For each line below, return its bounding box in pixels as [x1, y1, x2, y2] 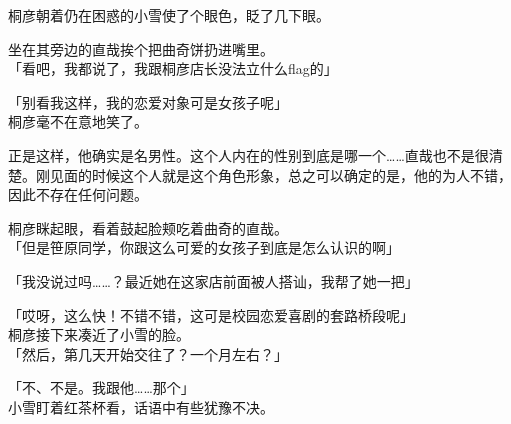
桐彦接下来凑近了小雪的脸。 [8, 324, 190, 345]
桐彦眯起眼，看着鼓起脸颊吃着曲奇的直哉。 [8, 217, 288, 238]
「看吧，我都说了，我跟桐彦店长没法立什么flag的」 [8, 58, 338, 79]
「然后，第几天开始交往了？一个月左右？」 [8, 343, 288, 364]
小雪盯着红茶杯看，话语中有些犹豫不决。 [8, 396, 274, 417]
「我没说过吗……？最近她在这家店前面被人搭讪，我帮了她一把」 [8, 270, 419, 291]
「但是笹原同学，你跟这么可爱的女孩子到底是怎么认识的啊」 [8, 237, 400, 258]
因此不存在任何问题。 [8, 184, 148, 205]
